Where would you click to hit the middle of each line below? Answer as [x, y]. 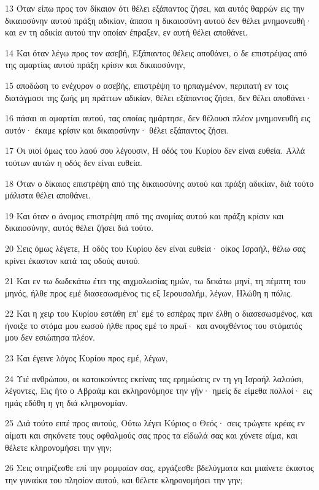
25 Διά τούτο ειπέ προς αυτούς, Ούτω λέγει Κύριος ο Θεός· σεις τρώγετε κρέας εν [155, 423]
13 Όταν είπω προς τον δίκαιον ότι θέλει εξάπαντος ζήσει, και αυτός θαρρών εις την [155, 8]
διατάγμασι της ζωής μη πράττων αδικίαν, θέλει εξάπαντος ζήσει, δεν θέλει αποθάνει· [158, 97]
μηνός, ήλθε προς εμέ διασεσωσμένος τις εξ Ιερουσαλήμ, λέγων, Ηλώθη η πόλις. [149, 292]
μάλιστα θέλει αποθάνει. [48, 195]
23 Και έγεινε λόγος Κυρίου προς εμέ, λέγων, [86, 358]
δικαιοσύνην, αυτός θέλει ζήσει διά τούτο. [79, 228]
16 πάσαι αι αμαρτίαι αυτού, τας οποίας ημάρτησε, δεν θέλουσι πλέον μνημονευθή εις [158, 118]
